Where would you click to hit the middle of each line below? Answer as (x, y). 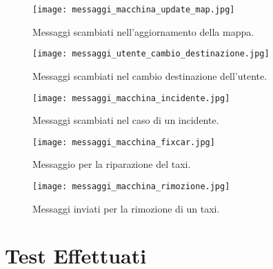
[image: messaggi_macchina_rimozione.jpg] (131, 186)
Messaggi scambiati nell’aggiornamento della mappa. (143, 31)
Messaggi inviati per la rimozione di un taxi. (126, 208)
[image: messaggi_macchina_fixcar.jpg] (124, 142)
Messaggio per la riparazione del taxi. (112, 164)
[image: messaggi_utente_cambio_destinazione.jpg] (151, 54)
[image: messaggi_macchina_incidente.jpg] (131, 98)
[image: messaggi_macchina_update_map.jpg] (134, 10)
